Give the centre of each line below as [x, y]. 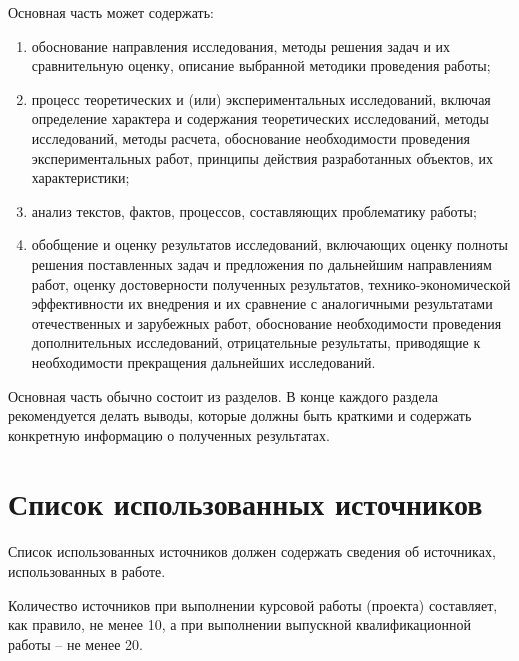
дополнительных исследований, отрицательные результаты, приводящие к [256, 342]
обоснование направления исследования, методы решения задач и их [241, 45]
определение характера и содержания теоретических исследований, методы [260, 118]
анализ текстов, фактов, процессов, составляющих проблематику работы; [254, 210]
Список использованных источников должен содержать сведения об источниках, [252, 551]
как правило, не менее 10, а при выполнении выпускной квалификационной [239, 624]
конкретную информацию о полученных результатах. [169, 434]
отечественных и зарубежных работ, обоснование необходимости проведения [266, 322]
